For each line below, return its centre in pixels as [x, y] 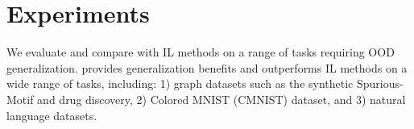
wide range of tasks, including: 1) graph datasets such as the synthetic [180, 83]
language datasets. [52, 115]
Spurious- [380, 83]
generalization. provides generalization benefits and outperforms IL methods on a [207, 67]
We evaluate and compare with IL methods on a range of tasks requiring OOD [201, 52]
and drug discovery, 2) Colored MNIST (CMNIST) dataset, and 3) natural [221, 99]
